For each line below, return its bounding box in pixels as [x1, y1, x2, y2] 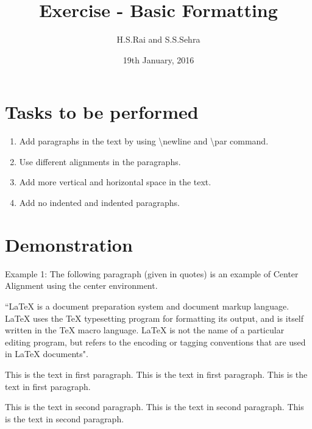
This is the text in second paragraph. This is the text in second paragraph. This [5, 400, 304, 413]
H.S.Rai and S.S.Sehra [116, 33, 200, 46]
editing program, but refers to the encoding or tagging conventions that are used [5, 335, 306, 348]
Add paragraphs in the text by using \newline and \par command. [19, 135, 269, 147]
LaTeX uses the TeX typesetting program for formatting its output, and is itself [5, 311, 304, 324]
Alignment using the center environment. [5, 279, 158, 292]
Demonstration [5, 232, 133, 257]
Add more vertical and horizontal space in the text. [19, 175, 211, 188]
